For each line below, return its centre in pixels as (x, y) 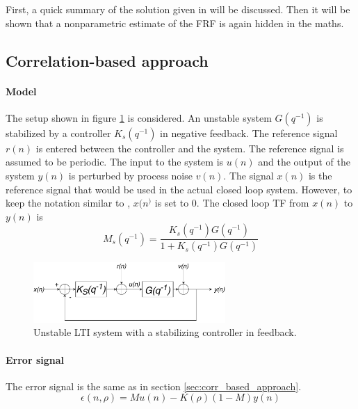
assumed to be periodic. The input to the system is (115, 162)
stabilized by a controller (58, 133)
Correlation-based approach (107, 60)
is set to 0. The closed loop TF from (232, 203)
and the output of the (304, 162)
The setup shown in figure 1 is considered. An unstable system (139, 117)
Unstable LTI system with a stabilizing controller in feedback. (165, 332)
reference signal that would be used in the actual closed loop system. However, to (179, 189)
